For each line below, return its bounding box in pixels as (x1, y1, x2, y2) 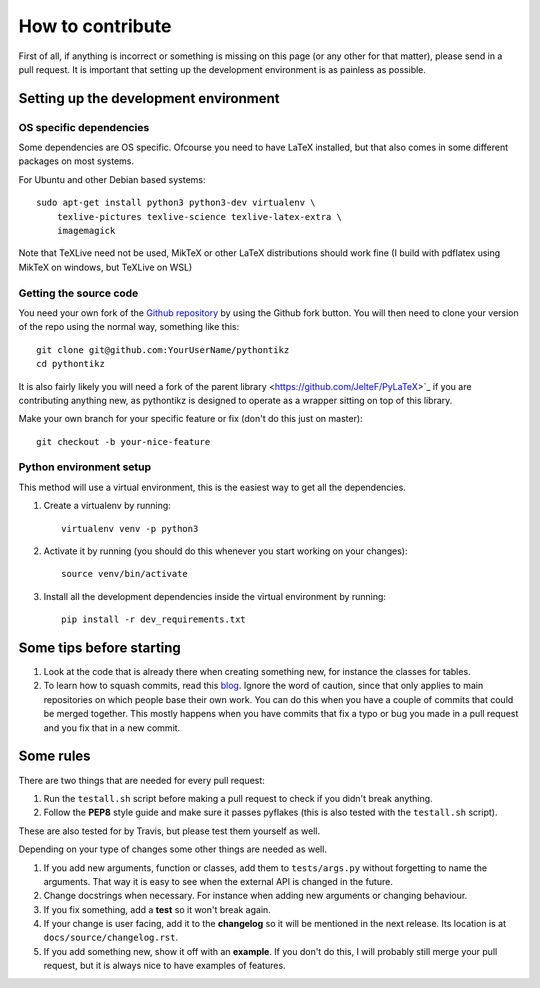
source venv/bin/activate (61, 568, 189, 580)
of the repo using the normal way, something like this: (18, 321, 240, 333)
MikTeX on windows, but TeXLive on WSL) (18, 261, 193, 273)
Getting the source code (18, 286, 139, 300)
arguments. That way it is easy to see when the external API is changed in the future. (43, 875, 394, 887)
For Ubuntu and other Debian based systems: (18, 173, 206, 185)
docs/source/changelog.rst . (43, 931, 179, 944)
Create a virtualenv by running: (43, 500, 172, 512)
